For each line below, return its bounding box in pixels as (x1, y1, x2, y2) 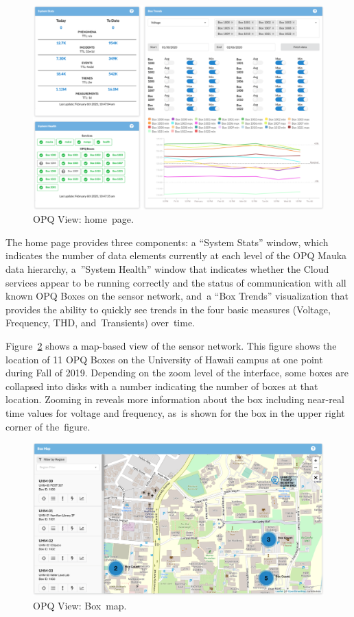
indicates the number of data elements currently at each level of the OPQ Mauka (5, 248, 347, 263)
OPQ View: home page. (33, 212, 134, 226)
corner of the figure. (5, 419, 91, 433)
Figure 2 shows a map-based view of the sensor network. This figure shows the (5, 339, 337, 353)
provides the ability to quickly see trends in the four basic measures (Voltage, (5, 302, 331, 316)
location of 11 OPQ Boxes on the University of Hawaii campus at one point (5, 352, 323, 366)
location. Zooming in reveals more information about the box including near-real (5, 392, 344, 407)
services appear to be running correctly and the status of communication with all (5, 275, 346, 289)
